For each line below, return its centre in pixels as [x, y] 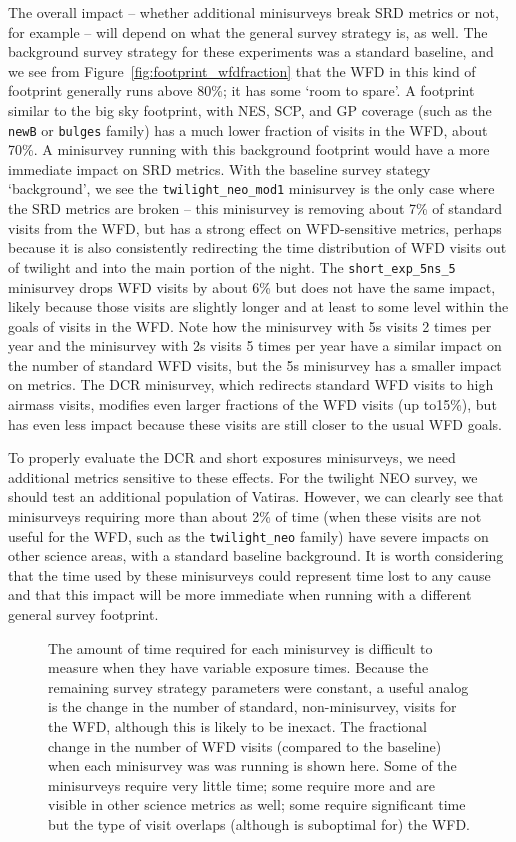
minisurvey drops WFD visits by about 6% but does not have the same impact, [252, 286]
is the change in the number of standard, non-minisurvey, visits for [252, 706]
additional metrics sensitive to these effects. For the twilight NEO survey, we [243, 476]
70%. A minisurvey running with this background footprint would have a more [249, 149]
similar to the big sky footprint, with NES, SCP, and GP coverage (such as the [250, 109]
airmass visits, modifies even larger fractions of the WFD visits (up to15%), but [252, 404]
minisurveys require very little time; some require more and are [242, 784]
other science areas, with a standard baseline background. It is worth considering [256, 555]
